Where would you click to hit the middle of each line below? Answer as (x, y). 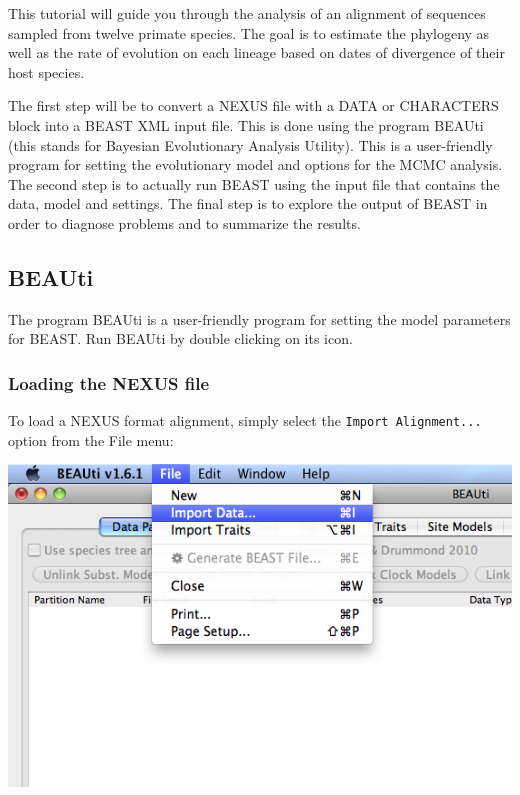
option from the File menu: (91, 439)
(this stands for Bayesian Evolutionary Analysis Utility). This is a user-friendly (250, 144)
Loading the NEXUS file (109, 382)
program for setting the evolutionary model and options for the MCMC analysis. (255, 164)
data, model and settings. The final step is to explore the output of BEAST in (248, 203)
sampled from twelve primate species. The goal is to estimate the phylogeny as (249, 32)
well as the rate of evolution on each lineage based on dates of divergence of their (256, 52)
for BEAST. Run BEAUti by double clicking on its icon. (180, 338)
